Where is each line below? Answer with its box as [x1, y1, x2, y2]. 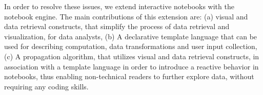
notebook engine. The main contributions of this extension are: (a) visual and [4, 11, 248, 21]
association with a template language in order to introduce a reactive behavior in [4, 61, 259, 72]
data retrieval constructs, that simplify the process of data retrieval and [4, 21, 230, 32]
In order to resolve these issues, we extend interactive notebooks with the [4, 1, 234, 11]
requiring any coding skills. [4, 81, 89, 91]
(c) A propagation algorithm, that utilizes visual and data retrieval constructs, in [4, 51, 259, 61]
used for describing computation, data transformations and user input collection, [4, 41, 257, 52]
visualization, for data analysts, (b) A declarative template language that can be [4, 31, 257, 41]
